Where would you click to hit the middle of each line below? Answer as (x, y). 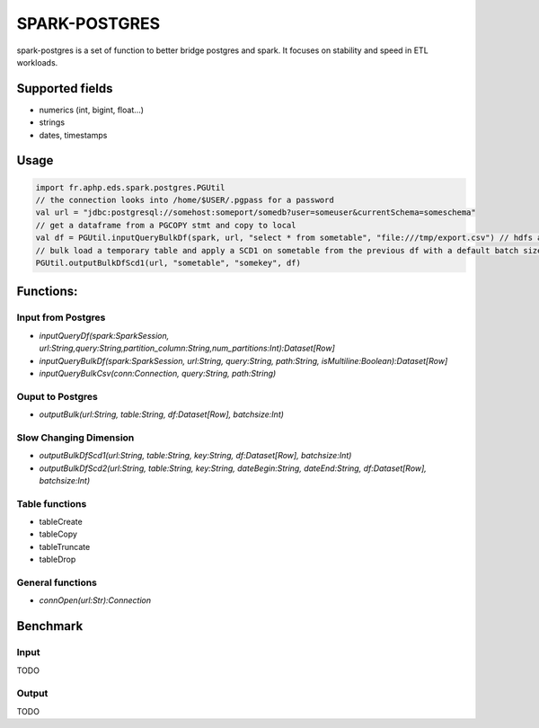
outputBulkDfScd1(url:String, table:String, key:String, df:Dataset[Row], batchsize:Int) (195, 456)
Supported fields (65, 89)
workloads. (37, 62)
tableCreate (61, 522)
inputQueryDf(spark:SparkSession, (104, 335)
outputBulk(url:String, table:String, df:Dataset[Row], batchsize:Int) (162, 414)
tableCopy (58, 534)
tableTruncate (65, 546)
